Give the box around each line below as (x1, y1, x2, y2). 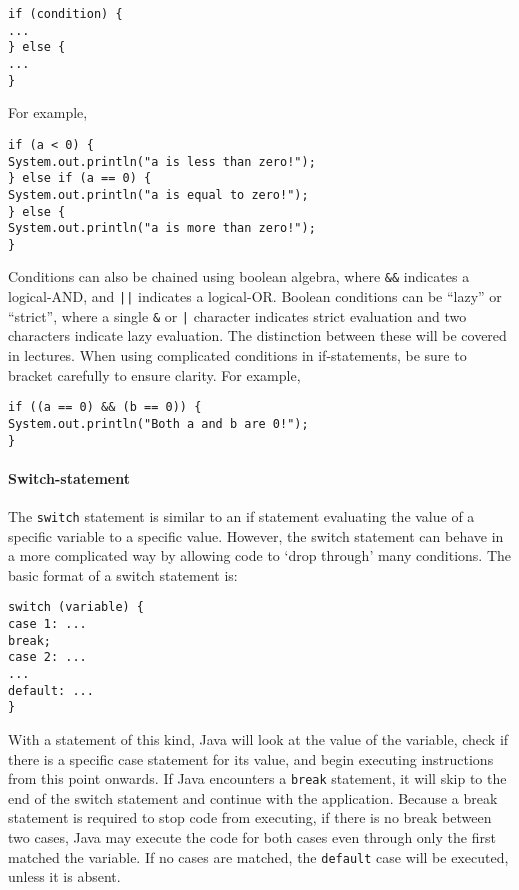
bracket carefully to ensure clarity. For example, (8, 364, 301, 385)
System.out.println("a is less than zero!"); (8, 154, 316, 169)
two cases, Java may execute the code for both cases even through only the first (8, 827, 496, 848)
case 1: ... (8, 617, 87, 632)
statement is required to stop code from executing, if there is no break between (8, 807, 492, 828)
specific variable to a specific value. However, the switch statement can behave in (8, 525, 504, 546)
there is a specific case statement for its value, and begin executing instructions (8, 748, 494, 769)
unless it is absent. (8, 866, 121, 887)
